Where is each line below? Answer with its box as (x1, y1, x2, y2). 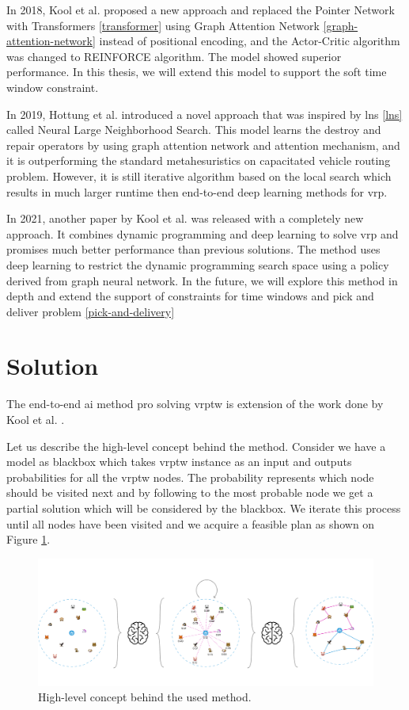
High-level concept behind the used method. (38, 689, 252, 705)
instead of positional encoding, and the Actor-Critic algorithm (99, 32, 400, 49)
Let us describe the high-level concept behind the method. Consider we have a (6, 437, 386, 454)
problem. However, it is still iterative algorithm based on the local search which (6, 167, 392, 184)
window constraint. (6, 78, 99, 95)
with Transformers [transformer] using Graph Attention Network (6, 17, 320, 33)
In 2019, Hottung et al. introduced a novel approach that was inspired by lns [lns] (6, 105, 403, 122)
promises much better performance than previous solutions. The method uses (6, 241, 381, 258)
